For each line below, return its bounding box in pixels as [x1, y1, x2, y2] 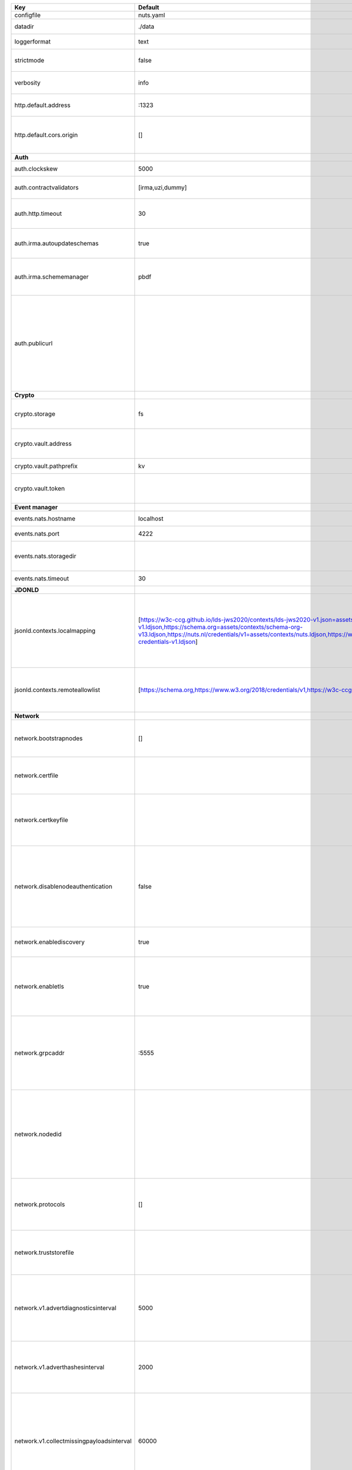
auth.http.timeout [14, 209, 62, 218]
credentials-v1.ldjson [138, 638, 196, 646]
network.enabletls [14, 983, 65, 990]
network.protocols [14, 1200, 65, 1208]
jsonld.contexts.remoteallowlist [14, 686, 100, 694]
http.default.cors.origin [14, 131, 78, 139]
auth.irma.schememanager [14, 273, 89, 280]
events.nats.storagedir [14, 552, 76, 560]
